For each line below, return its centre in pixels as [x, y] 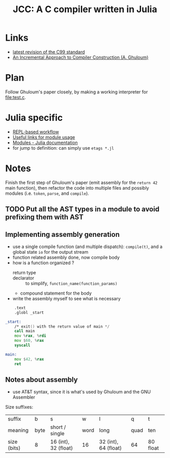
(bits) [14, 448]
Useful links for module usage [44, 137]
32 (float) [62, 448]
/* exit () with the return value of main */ [62, 326]
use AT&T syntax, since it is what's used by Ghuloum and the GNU [81, 392]
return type [24, 272]
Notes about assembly [41, 380]
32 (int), [109, 442]
